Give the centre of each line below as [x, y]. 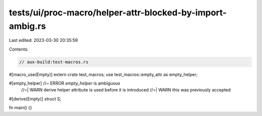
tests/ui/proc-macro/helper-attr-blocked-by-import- [118, 13]
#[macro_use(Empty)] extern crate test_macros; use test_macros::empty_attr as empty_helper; [103, 74]
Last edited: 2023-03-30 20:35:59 [43, 40]
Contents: [19, 49]
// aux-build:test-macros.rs [54, 62]
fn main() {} [21, 108]
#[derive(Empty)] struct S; [35, 99]
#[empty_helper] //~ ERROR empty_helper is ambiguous [65, 83]
